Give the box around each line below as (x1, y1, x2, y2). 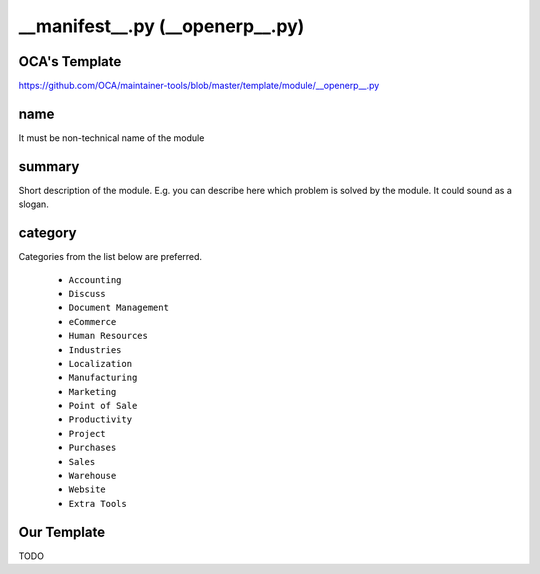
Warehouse (68, 470, 117, 482)
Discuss (68, 288, 107, 299)
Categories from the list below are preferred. (18, 251, 203, 263)
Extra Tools (68, 498, 127, 509)
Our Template (18, 523, 105, 540)
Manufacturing (68, 372, 138, 384)
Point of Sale (68, 400, 138, 412)
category (18, 225, 77, 242)
